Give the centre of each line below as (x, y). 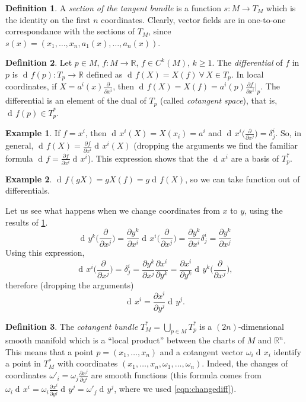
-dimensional (261, 326)
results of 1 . (27, 222)
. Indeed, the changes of (245, 363)
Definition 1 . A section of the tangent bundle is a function (113, 8)
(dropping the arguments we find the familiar (216, 145)
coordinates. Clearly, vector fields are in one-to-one (193, 19)
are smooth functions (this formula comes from (176, 375)
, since (160, 31)
